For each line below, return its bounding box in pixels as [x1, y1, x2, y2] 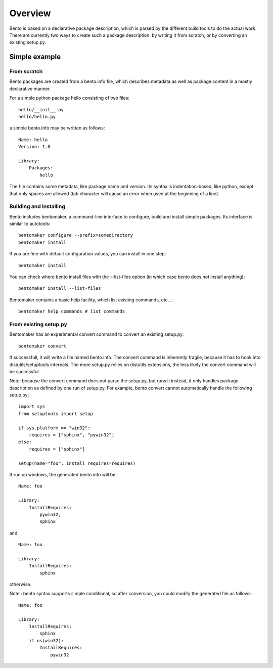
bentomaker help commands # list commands [18, 308, 125, 315]
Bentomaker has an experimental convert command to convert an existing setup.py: [9, 331, 184, 337]
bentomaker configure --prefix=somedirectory [18, 233, 133, 238]
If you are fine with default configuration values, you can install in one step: [9, 251, 166, 257]
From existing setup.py [9, 321, 68, 328]
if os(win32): [28, 638, 64, 643]
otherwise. [9, 582, 32, 588]
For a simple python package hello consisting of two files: [9, 95, 130, 101]
